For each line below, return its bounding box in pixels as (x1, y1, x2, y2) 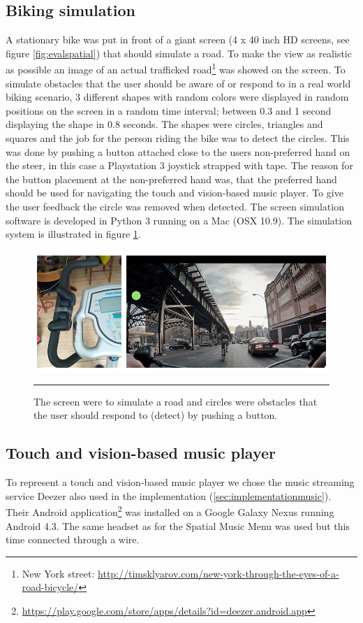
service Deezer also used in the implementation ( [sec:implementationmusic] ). (6, 488, 332, 503)
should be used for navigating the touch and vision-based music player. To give (6, 185, 343, 200)
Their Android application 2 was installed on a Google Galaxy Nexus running (6, 503, 334, 519)
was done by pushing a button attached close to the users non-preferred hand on (6, 144, 350, 159)
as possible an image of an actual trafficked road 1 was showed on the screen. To (6, 60, 346, 77)
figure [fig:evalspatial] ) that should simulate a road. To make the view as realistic (6, 45, 352, 60)
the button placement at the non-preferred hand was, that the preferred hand (6, 171, 337, 186)
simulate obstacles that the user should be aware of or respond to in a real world (6, 76, 351, 90)
